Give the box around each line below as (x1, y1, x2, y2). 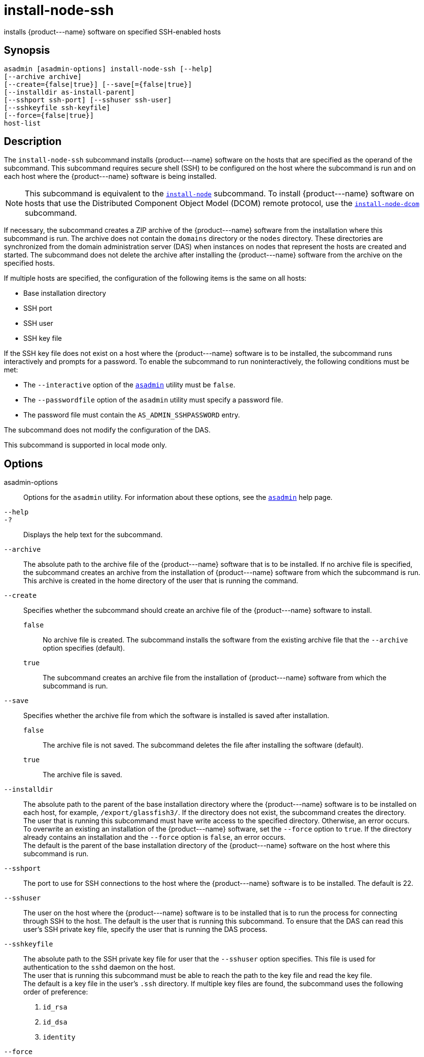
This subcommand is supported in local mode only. (4, 441, 167, 449)
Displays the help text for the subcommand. (23, 530, 163, 539)
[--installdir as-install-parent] (4, 88, 135, 96)
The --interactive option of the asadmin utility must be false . (23, 381, 235, 389)
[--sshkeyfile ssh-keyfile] (4, 103, 111, 112)
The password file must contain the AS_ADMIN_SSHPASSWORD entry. (23, 411, 240, 419)
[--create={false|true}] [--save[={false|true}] (4, 80, 192, 88)
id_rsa (43, 1003, 67, 1011)
